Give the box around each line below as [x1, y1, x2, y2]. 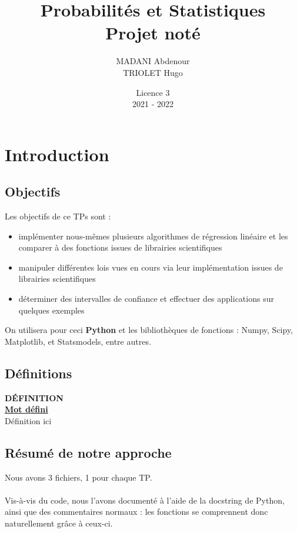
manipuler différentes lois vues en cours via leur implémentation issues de [18, 261, 283, 273]
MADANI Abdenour [116, 55, 190, 67]
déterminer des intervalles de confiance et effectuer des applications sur [18, 292, 274, 305]
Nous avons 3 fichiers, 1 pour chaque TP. [5, 471, 152, 483]
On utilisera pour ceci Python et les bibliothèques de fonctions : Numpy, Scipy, [5, 324, 293, 336]
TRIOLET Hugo [123, 66, 183, 78]
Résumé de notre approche [5, 443, 172, 461]
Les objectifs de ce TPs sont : [5, 210, 111, 222]
